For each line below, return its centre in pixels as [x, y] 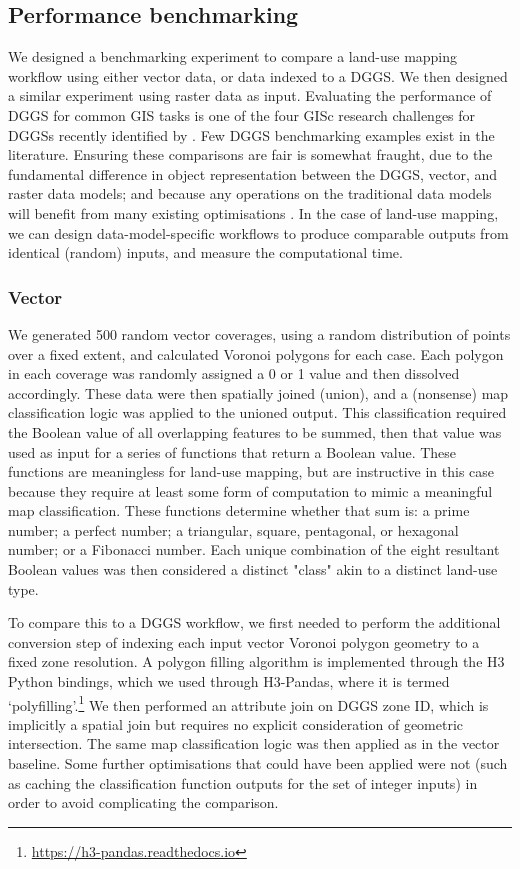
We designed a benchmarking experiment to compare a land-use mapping [233, 56]
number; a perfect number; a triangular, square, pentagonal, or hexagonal [233, 529]
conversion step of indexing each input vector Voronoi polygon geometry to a [244, 641]
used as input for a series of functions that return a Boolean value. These [232, 451]
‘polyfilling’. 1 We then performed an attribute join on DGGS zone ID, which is [248, 703]
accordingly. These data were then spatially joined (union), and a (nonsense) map [258, 392]
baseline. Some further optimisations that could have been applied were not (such [258, 763]
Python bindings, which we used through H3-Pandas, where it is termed [229, 681]
